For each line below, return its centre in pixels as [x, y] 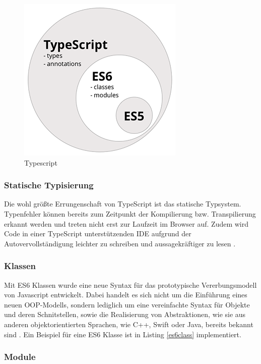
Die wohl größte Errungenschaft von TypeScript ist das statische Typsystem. [123, 204]
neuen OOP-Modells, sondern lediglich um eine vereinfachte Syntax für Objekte [127, 304]
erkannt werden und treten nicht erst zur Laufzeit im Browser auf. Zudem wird [126, 223]
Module [20, 357]
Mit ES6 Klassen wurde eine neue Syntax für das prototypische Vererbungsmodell [130, 284]
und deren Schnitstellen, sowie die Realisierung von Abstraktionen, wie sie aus [125, 314]
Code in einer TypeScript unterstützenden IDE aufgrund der [98, 233]
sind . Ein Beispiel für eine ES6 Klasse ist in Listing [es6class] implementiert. [123, 334]
